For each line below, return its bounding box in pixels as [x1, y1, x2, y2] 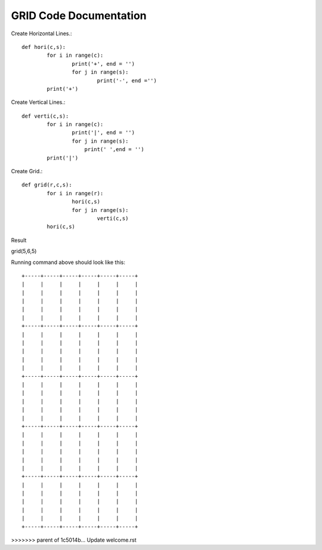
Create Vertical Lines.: [11, 99, 66, 106]
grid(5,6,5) [11, 248, 37, 255]
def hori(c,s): [21, 44, 66, 50]
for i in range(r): [47, 190, 104, 196]
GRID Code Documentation [11, 9, 147, 22]
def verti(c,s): [21, 112, 69, 119]
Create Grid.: [11, 168, 43, 175]
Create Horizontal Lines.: [11, 30, 72, 37]
